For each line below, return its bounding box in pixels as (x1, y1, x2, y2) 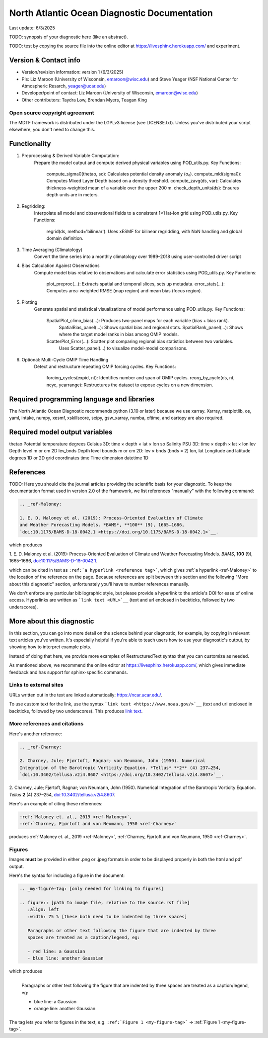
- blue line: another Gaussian (27, 955, 104, 961)
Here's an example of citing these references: (9, 800, 103, 806)
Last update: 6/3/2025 (9, 25, 56, 31)
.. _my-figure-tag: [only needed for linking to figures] (19, 886, 164, 892)
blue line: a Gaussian (34, 999, 77, 1005)
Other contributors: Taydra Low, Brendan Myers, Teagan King (21, 97, 147, 103)
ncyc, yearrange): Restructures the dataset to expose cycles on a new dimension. (46, 382, 213, 388)
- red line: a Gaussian (27, 949, 85, 954)
